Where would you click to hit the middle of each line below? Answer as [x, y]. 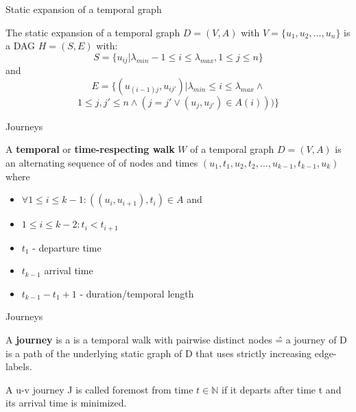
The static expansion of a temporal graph [93, 32]
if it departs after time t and [282, 389]
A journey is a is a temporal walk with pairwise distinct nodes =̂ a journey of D [176, 340]
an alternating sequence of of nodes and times [102, 163]
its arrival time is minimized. [66, 403]
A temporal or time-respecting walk [90, 149]
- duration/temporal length [137, 293]
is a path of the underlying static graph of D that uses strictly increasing [159, 353]
